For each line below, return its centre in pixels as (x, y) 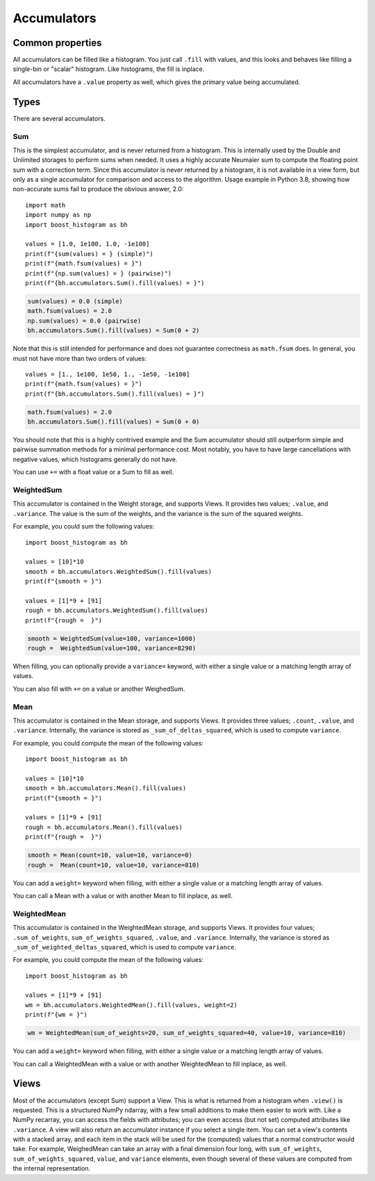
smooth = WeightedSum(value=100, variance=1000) (112, 638)
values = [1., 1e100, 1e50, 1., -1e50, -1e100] (108, 374)
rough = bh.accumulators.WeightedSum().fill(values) (117, 611)
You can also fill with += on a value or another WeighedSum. (99, 689)
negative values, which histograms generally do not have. (95, 459)
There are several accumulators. (59, 118)
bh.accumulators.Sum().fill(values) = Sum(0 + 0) (114, 422)
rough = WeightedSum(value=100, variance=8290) (112, 648)
